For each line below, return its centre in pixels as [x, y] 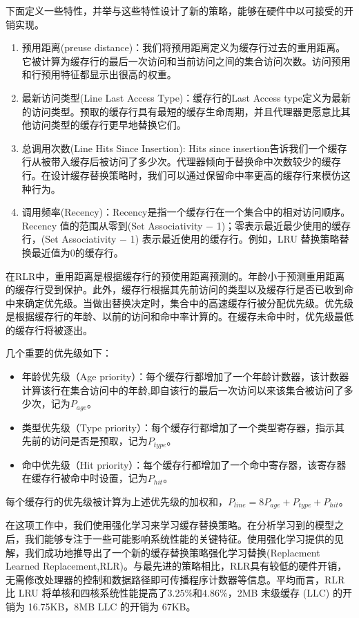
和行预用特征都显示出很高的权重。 [99, 74]
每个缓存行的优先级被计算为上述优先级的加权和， [117, 501]
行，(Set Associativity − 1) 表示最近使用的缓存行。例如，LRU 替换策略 [181, 239]
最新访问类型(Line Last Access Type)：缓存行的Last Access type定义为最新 [186, 97]
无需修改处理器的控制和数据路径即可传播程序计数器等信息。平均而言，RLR [175, 579]
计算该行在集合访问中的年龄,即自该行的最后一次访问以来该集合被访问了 [183, 390]
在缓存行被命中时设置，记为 [85, 478]
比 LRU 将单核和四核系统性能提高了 [87, 593]
